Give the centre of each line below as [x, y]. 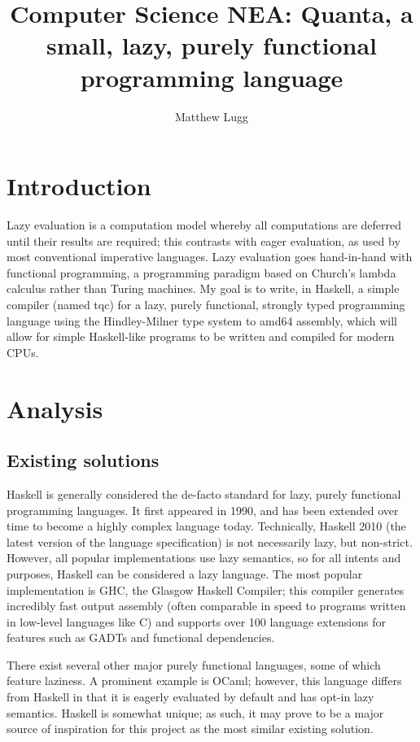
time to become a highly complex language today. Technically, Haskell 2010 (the [206, 526]
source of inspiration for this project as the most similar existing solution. [190, 729]
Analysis [55, 408]
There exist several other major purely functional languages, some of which [194, 664]
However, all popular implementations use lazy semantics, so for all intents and [204, 558]
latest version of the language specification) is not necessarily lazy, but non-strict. [210, 541]
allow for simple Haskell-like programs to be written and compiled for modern [201, 336]
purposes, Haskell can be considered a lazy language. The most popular [185, 573]
